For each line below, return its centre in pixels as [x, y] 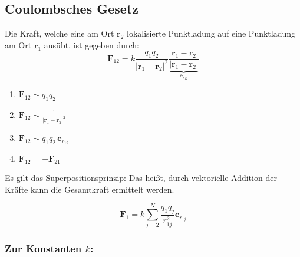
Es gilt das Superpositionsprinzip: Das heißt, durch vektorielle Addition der [141, 178]
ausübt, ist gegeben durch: [92, 45]
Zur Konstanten [43, 248]
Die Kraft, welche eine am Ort [60, 33]
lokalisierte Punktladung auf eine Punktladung [211, 33]
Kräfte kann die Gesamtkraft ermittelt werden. [90, 189]
